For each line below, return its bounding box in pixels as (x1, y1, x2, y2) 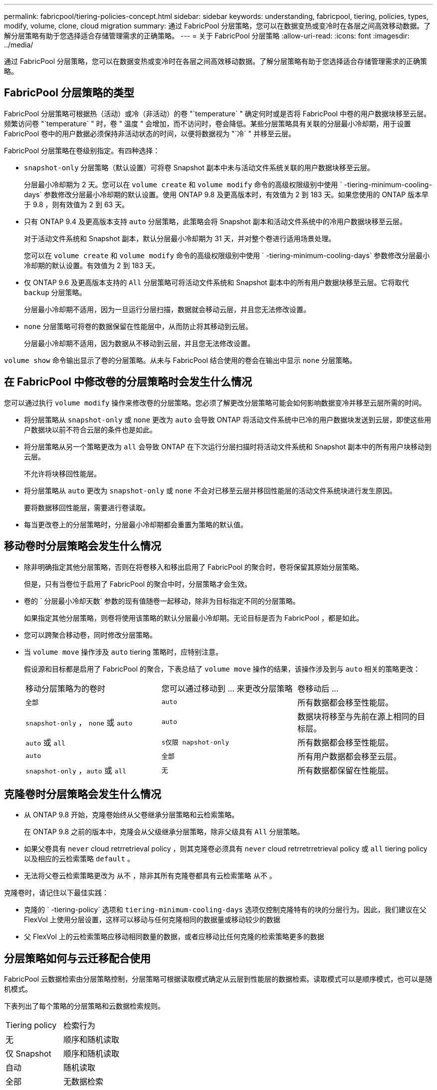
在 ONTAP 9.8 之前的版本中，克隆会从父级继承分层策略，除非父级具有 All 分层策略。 (24, 827, 304, 836)
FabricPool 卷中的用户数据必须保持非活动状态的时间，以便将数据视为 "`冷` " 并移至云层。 (4, 129, 296, 138)
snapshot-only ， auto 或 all (25, 765, 127, 775)
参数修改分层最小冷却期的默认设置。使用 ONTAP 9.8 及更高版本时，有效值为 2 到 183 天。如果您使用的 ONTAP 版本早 (43, 190, 429, 199)
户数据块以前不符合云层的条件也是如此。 (24, 425, 157, 434)
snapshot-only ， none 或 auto (25, 717, 133, 727)
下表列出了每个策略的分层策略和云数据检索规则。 (4, 1002, 165, 1011)
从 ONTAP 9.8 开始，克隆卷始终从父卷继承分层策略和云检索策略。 (24, 810, 239, 819)
